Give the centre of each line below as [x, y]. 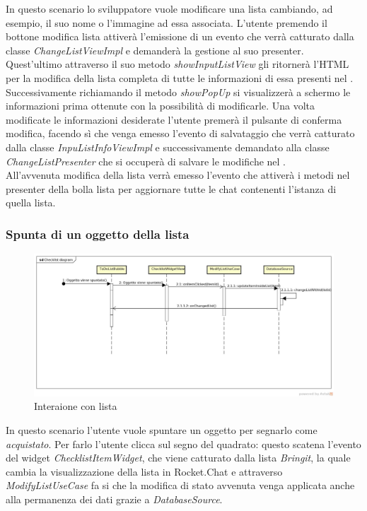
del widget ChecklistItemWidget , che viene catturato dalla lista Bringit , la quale [178, 458]
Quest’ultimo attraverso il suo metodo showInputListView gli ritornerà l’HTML [177, 64]
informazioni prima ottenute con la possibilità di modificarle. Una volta [161, 106]
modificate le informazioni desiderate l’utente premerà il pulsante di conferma [174, 119]
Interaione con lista [76, 406]
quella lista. [31, 202]
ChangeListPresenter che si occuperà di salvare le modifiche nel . [146, 161]
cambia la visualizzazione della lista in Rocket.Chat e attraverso [144, 471]
